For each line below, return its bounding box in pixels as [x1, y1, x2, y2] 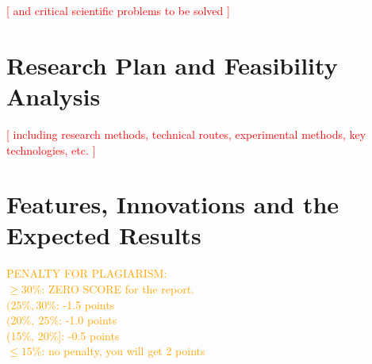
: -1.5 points [56, 296, 115, 312]
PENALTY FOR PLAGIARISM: [6, 265, 167, 282]
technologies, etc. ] [6, 141, 96, 158]
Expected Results [6, 219, 201, 251]
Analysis [6, 79, 101, 112]
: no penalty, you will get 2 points [41, 343, 205, 359]
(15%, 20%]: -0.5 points [6, 327, 120, 343]
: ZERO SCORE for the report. [41, 281, 194, 297]
